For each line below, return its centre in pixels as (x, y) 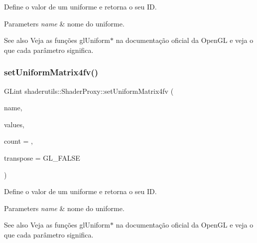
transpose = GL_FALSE (42, 157)
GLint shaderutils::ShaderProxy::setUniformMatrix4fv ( (89, 91)
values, (14, 124)
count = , (18, 141)
